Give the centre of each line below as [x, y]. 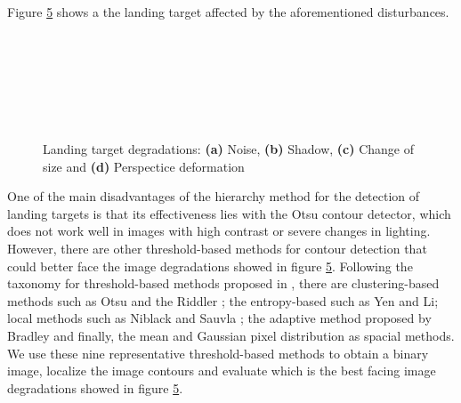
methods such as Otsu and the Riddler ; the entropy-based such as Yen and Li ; [223, 300]
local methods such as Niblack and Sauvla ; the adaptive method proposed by [219, 318]
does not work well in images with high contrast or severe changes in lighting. [219, 231]
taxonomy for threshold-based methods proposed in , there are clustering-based [223, 283]
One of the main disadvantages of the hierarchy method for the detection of [214, 196]
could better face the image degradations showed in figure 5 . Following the [210, 266]
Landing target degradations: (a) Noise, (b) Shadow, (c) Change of [229, 148]
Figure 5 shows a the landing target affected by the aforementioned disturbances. [228, 12]
